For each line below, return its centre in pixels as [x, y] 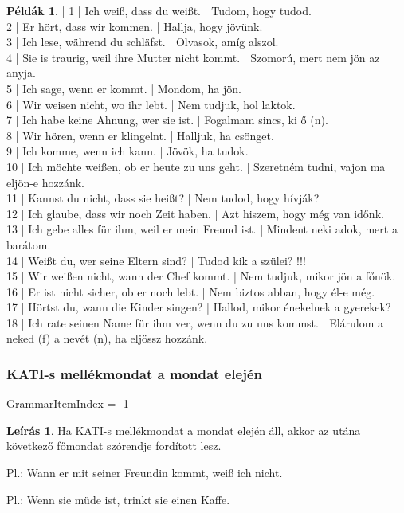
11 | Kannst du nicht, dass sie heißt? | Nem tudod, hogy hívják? [163, 198]
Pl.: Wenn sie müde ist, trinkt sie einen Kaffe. [118, 499]
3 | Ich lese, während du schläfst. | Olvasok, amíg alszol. [143, 42]
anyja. [21, 73]
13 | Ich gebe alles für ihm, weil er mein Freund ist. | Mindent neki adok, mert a [202, 229]
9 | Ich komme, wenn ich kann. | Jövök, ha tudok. [127, 151]
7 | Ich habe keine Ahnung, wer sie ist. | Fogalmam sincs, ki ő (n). [167, 120]
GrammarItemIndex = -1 [68, 403]
